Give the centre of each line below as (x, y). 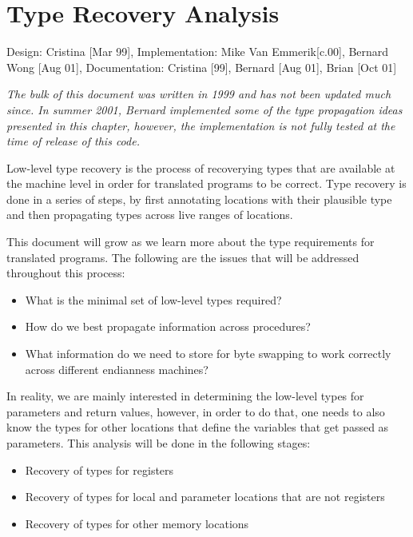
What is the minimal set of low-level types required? (153, 299)
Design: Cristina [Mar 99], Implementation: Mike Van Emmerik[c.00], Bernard (198, 52)
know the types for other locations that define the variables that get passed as (198, 427)
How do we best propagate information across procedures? (168, 326)
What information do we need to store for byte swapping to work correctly (208, 354)
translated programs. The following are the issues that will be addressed (183, 257)
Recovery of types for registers (99, 469)
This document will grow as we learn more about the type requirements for (191, 242)
